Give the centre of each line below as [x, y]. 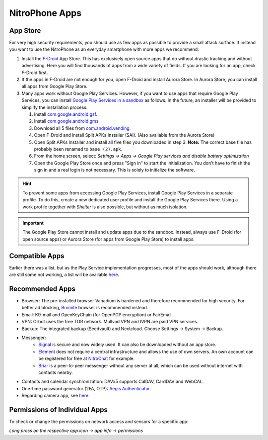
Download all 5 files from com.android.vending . [82, 128]
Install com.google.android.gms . [67, 121]
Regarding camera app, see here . [56, 396]
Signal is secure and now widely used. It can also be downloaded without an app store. [127, 345]
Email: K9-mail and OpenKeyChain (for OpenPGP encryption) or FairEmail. [97, 314]
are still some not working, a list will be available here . [64, 275]
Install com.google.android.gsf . [66, 114]
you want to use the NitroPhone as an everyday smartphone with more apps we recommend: [104, 49]
